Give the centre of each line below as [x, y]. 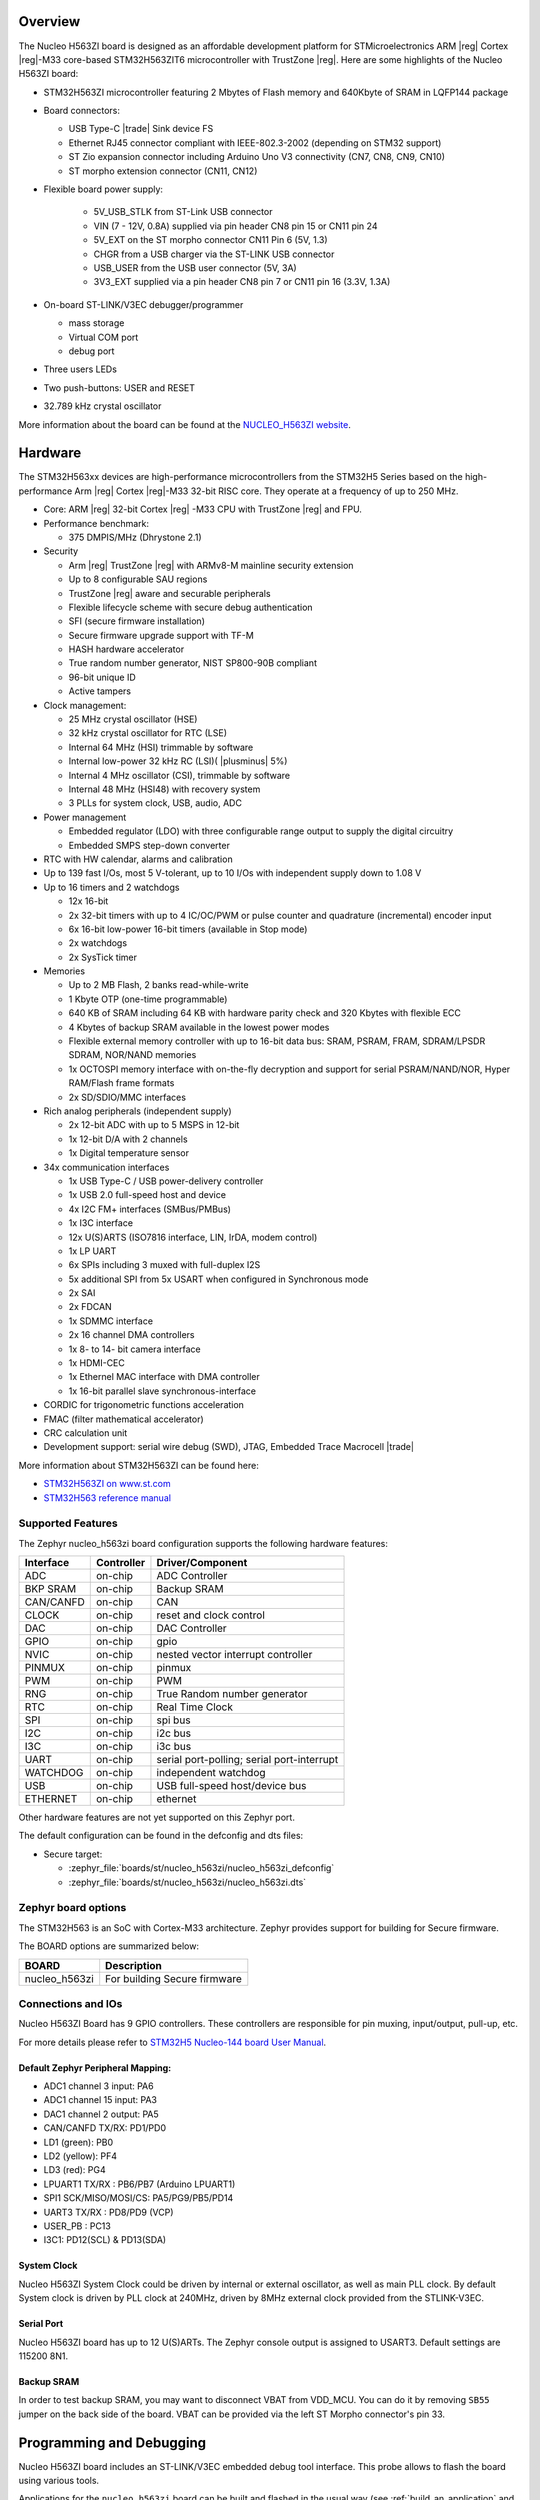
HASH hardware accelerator [126, 649]
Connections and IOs [70, 2003]
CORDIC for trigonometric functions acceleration [144, 1405]
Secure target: [73, 1854]
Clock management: [85, 705]
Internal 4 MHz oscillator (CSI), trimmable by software [179, 775]
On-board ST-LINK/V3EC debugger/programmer [143, 304]
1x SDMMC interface [111, 1321]
